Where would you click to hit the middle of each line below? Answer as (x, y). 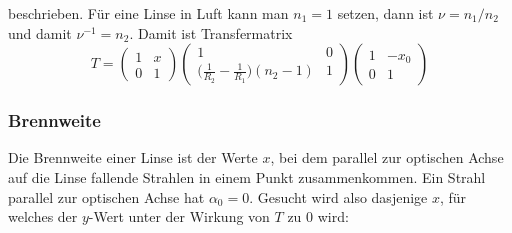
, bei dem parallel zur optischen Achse (387, 157)
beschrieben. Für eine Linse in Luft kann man (148, 13)
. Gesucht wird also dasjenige (338, 196)
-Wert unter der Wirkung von (179, 216)
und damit (40, 32)
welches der (43, 216)
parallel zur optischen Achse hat (106, 196)
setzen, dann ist (385, 13)
